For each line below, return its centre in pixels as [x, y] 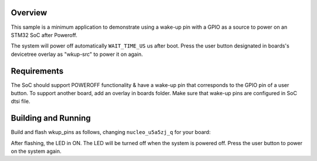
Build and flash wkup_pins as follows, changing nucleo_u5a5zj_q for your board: [111, 132]
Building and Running [51, 118]
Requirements [37, 71]
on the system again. [36, 151]
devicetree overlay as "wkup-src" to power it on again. [77, 54]
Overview [29, 13]
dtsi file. [21, 101]
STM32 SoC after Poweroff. [44, 35]
